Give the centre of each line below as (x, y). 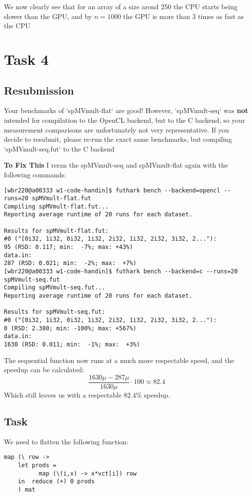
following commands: (35, 174)
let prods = (37, 465)
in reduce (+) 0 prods (56, 482)
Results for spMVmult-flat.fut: (56, 231)
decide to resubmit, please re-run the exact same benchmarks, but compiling (118, 139)
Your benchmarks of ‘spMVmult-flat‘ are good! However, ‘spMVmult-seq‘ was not (126, 110)
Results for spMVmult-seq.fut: (55, 312)
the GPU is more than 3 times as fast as (184, 16)
